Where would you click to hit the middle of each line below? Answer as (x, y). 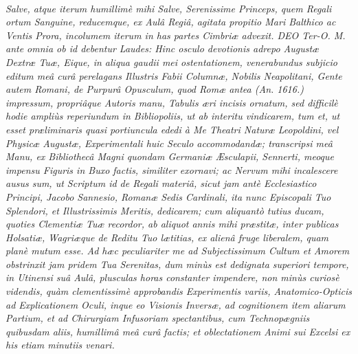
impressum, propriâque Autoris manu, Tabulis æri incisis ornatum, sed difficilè (172, 102)
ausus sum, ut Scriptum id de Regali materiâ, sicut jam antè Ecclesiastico (161, 183)
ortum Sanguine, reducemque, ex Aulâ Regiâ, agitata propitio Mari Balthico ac (171, 22)
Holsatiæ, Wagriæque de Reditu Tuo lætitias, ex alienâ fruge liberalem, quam (167, 237)
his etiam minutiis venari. (60, 345)
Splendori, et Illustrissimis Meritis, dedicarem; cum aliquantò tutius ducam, (165, 210)
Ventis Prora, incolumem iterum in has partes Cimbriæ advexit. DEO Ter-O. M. (176, 35)
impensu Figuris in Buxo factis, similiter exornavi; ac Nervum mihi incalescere (172, 169)
